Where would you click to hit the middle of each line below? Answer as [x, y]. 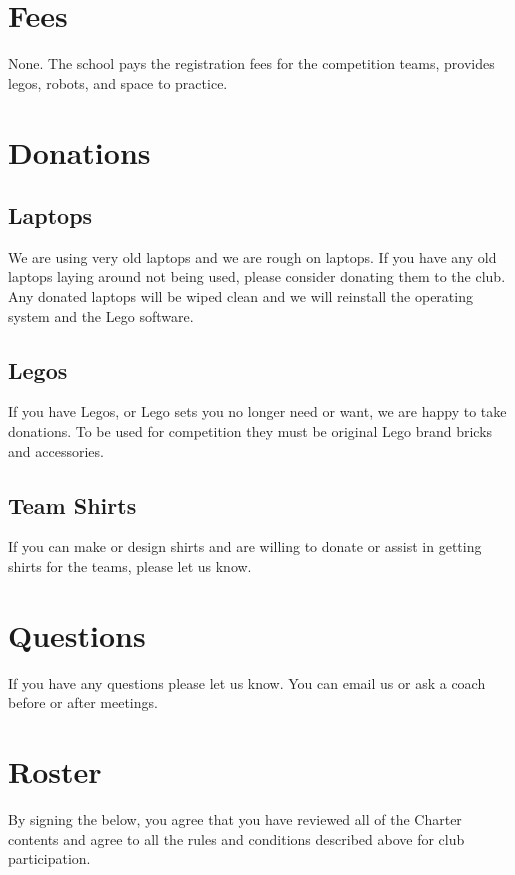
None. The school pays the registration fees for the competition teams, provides [251, 63]
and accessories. [56, 450]
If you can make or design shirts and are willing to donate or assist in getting [245, 546]
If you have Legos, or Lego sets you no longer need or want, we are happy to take [257, 411]
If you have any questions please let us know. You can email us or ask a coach [247, 682]
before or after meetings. [83, 702]
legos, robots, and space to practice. [118, 82]
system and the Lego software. [101, 315]
